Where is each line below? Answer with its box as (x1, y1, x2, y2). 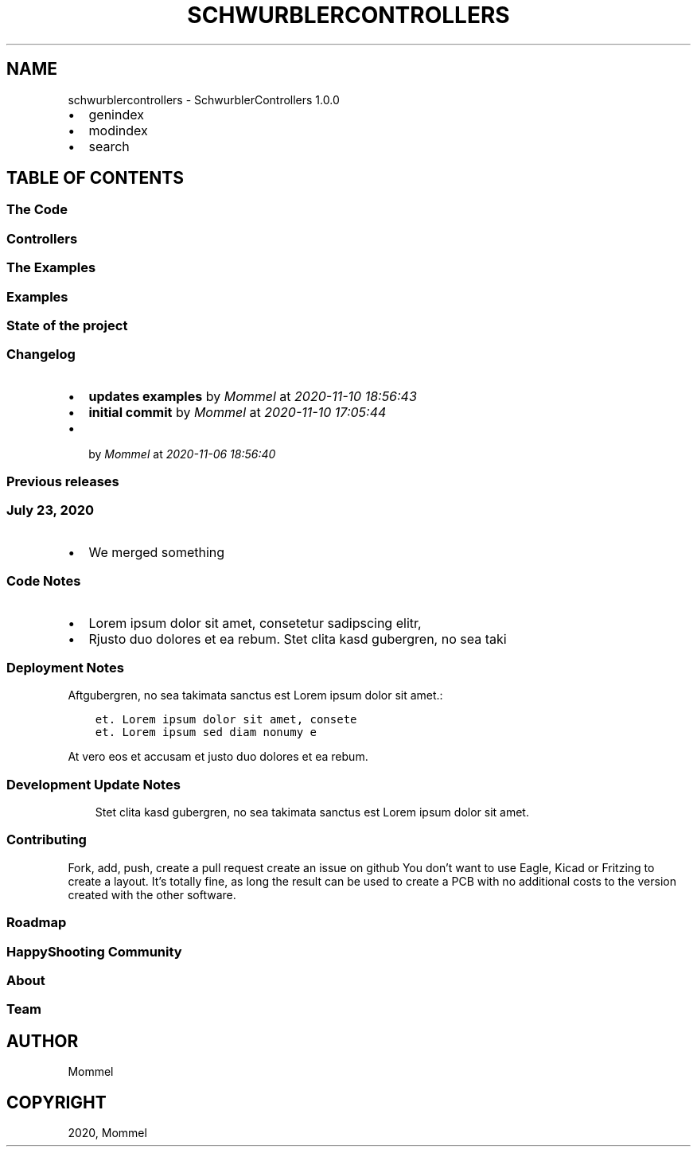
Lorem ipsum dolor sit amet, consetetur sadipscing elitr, (88, 614, 422, 631)
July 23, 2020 (6, 502, 95, 519)
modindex (88, 122, 148, 138)
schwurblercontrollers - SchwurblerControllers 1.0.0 (68, 92, 340, 107)
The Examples (6, 259, 96, 276)
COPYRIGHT (6, 1092, 107, 1112)
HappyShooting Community (6, 943, 182, 960)
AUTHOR (6, 1030, 79, 1051)
